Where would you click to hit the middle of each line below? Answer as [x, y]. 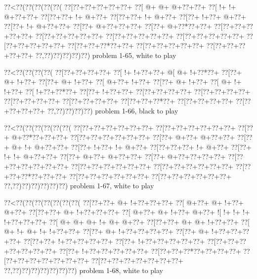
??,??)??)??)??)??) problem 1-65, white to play [106, 55]
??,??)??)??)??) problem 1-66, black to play [113, 110]
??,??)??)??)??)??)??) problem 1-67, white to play [79, 186]
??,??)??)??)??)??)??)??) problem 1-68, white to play [84, 270]
